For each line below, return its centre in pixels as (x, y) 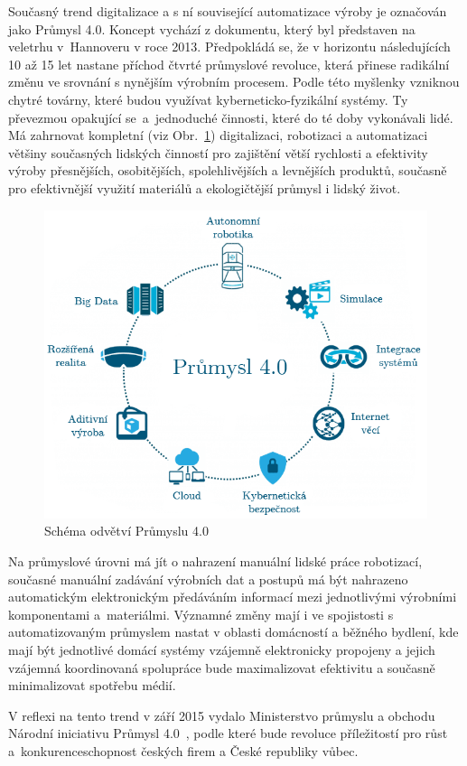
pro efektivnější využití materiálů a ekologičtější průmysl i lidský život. (205, 187)
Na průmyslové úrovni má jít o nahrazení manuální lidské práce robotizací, (215, 560)
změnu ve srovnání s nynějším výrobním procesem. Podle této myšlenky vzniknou (234, 82)
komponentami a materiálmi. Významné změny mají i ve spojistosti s (201, 614)
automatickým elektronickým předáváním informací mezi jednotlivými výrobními (233, 597)
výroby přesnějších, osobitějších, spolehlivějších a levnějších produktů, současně (228, 170)
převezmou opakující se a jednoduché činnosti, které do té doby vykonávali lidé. (231, 117)
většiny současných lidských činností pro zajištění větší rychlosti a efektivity (218, 152)
